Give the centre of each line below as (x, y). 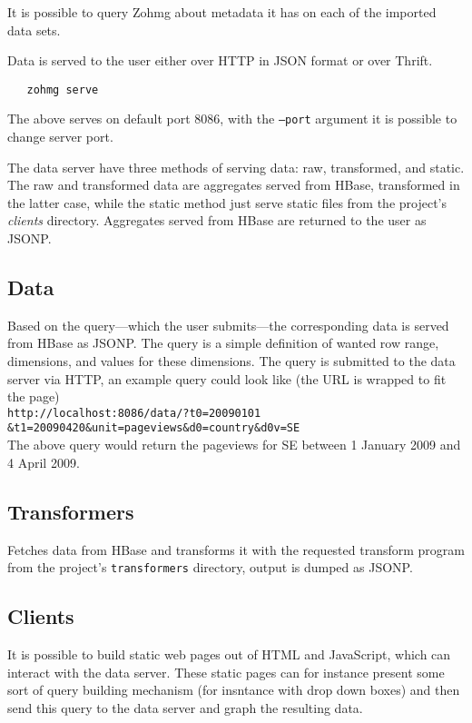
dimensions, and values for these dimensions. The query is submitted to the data (231, 361)
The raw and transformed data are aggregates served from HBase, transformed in (234, 185)
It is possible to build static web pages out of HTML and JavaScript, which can (229, 654)
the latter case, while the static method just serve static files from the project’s (227, 202)
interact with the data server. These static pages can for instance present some (226, 672)
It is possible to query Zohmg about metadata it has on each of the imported (222, 12)
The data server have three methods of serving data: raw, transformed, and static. (236, 167)
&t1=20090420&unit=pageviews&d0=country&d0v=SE (154, 428)
